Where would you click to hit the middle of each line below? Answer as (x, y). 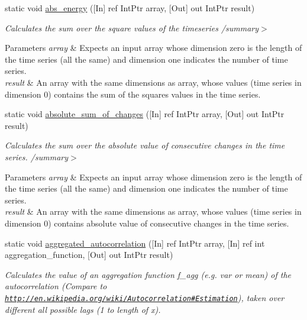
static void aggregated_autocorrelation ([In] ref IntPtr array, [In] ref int (135, 243)
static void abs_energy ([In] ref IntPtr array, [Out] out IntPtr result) (130, 8)
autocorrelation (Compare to (56, 286)
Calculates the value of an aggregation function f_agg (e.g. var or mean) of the (148, 274)
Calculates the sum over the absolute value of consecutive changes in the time (145, 145)
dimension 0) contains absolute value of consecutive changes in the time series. (147, 223)
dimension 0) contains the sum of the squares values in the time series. (133, 94)
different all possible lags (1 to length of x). (83, 309)
